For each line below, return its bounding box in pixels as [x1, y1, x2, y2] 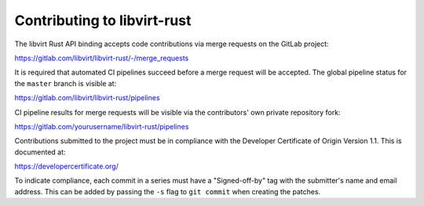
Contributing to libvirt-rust [14, 12, 192, 29]
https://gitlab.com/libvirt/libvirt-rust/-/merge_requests [14, 53, 189, 63]
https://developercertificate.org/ [14, 161, 119, 172]
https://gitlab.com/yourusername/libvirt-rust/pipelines [14, 121, 189, 131]
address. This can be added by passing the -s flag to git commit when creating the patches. [14, 186, 321, 196]
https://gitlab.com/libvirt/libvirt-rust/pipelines [14, 93, 160, 103]
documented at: [14, 147, 66, 157]
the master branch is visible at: [14, 78, 117, 88]
